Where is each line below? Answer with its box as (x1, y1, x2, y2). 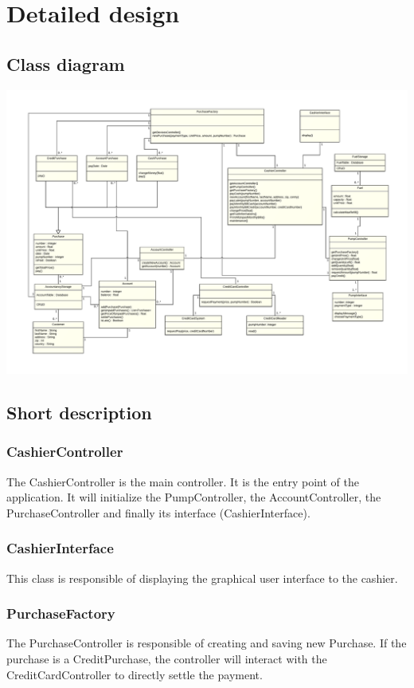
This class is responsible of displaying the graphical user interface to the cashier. (6, 569, 398, 586)
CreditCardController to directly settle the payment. (6, 666, 263, 682)
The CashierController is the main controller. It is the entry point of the (6, 473, 360, 489)
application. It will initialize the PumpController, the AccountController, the (6, 489, 381, 505)
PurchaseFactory (6, 603, 115, 623)
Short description (6, 399, 152, 424)
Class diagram (6, 51, 125, 76)
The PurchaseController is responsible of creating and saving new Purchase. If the (6, 635, 407, 651)
